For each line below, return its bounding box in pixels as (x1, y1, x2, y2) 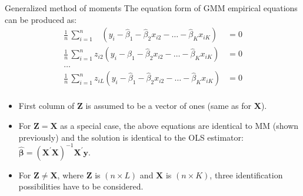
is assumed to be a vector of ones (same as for (85, 99, 252, 112)
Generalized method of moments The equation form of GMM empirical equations (5, 2, 298, 14)
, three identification (209, 168, 283, 181)
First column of (18, 99, 75, 112)
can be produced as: (5, 13, 77, 25)
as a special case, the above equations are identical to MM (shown (60, 119, 299, 131)
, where (57, 168, 84, 181)
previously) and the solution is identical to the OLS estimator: (18, 131, 244, 143)
